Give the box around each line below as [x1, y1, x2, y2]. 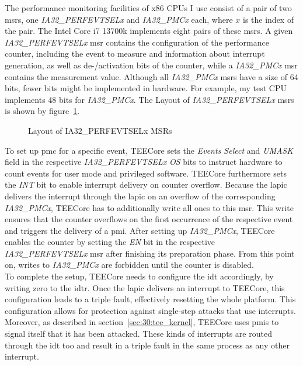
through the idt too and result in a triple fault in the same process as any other [5, 339, 290, 351]
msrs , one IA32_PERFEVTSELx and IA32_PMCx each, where [5, 13, 233, 25]
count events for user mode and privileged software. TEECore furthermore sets [5, 167, 287, 179]
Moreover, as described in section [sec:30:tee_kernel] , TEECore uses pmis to [5, 316, 279, 328]
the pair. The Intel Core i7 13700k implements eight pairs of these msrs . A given [5, 25, 293, 37]
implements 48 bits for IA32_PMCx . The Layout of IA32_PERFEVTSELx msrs [5, 93, 294, 105]
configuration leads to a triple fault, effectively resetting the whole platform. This [5, 293, 296, 305]
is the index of [243, 13, 294, 25]
